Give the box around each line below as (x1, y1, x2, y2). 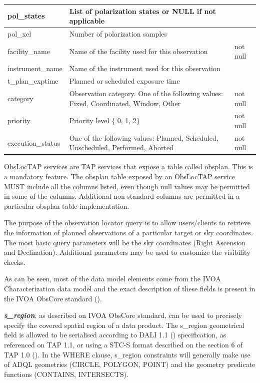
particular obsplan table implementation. (4, 200, 129, 211)
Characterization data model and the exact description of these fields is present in (4, 283, 255, 293)
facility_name (7, 46, 50, 56)
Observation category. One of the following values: (69, 88, 223, 98)
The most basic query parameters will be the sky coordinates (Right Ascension (4, 237, 246, 247)
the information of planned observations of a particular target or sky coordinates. (4, 227, 253, 238)
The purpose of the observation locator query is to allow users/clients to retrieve (4, 217, 251, 228)
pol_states (7, 11, 45, 21)
